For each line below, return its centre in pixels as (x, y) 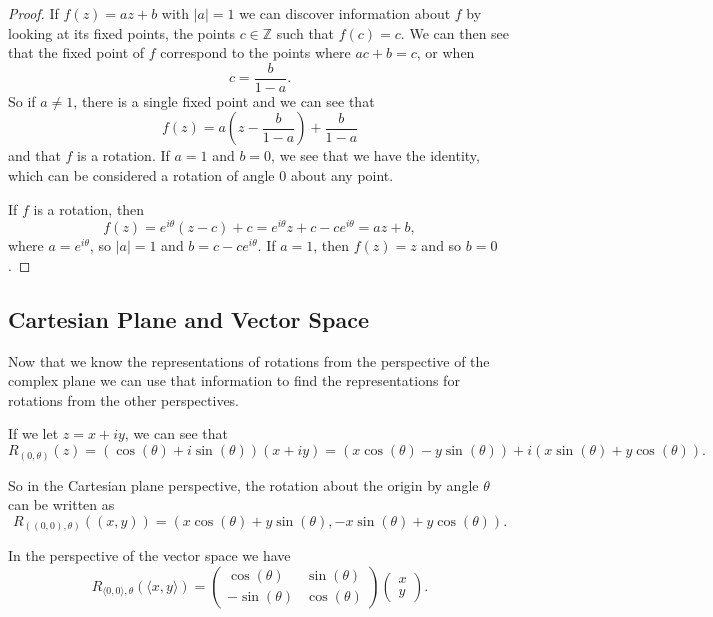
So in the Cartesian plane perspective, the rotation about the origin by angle (243, 484)
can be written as (61, 504)
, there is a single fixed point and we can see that (224, 100)
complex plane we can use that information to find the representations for (234, 380)
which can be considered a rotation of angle (141, 175)
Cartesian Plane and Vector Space (188, 318)
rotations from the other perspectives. (123, 399)
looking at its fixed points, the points (121, 32)
